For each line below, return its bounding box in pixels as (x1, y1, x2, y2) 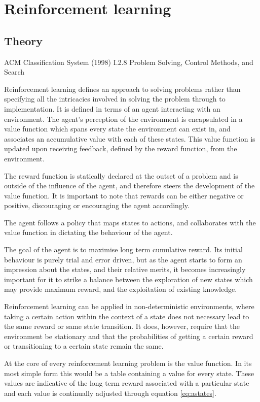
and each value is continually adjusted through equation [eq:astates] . (4, 387, 216, 398)
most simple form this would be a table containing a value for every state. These (4, 367, 254, 378)
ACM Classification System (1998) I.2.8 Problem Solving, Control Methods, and (4, 56, 253, 67)
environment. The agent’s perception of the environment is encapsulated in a (4, 113, 243, 124)
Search (4, 66, 25, 77)
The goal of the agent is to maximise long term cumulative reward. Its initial (4, 244, 243, 255)
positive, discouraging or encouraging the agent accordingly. (4, 200, 190, 211)
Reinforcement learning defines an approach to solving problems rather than (4, 83, 241, 94)
